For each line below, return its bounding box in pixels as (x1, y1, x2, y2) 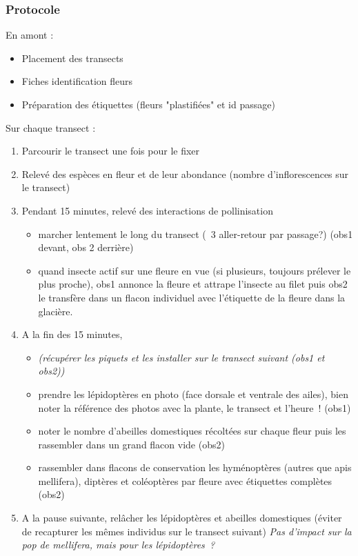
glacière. (38, 304, 73, 318)
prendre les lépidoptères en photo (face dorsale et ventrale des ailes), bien (38, 386, 348, 401)
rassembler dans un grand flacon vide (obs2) (38, 437, 225, 451)
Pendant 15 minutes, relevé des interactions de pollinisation (21, 203, 273, 217)
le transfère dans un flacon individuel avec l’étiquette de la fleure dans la (38, 290, 346, 304)
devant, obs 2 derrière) (38, 240, 134, 255)
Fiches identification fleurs (21, 74, 133, 88)
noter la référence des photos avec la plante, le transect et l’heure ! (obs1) (38, 400, 351, 415)
